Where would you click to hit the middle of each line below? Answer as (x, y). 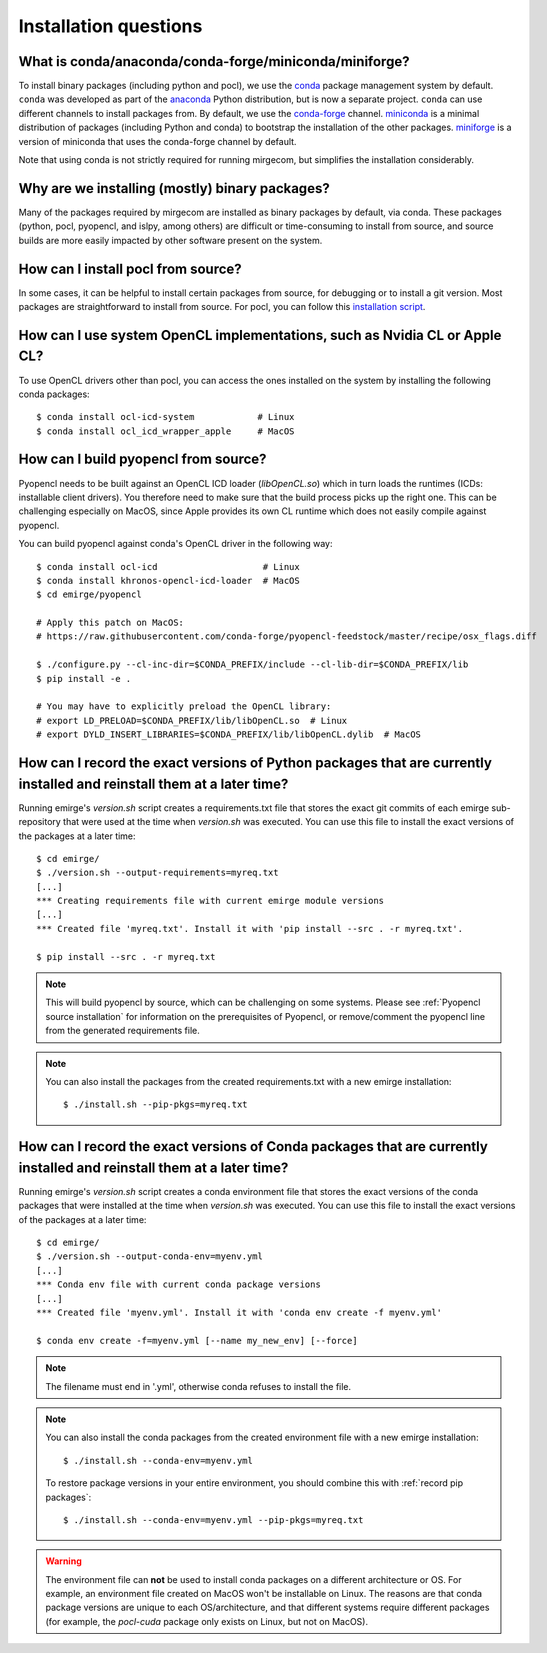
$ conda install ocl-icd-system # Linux (165, 417)
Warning (63, 1561)
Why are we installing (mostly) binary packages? (174, 188)
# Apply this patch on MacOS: (110, 623)
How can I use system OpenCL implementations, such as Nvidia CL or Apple (260, 335)
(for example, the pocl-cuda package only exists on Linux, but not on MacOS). (207, 1621)
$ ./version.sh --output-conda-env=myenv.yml (150, 1256)
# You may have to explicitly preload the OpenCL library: (184, 706)
